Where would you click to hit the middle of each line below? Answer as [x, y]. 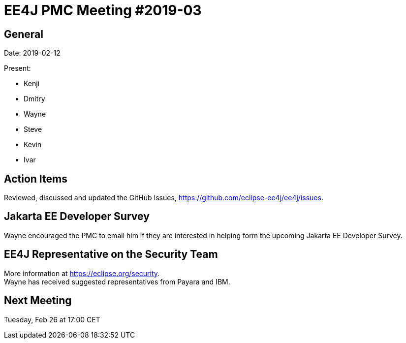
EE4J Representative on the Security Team [111, 254]
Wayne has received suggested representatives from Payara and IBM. [117, 281]
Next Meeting [38, 301]
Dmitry [34, 99]
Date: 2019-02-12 [32, 53]
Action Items [36, 179]
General [24, 34]
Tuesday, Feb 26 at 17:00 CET [52, 319]
